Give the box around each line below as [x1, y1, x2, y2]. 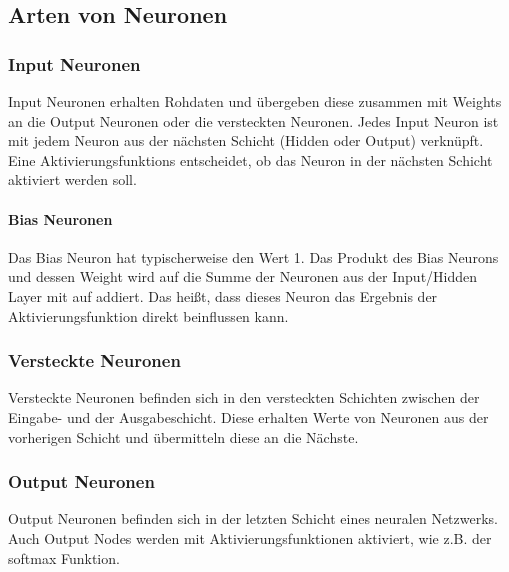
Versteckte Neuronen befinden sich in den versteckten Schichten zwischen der [8, 387, 480, 408]
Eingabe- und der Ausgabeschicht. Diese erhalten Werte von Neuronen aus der [8, 406, 489, 427]
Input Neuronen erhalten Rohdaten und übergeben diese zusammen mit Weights [8, 91, 502, 111]
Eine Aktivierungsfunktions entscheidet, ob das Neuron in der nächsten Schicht [8, 149, 493, 170]
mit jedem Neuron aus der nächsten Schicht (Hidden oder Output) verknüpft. [8, 130, 484, 151]
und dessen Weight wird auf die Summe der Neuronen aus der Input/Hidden [8, 266, 478, 287]
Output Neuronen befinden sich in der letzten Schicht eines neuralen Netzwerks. [8, 508, 498, 529]
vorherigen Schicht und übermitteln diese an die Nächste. [8, 426, 359, 447]
